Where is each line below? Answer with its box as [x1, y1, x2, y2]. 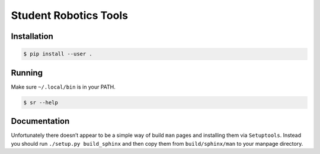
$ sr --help [23, 99, 59, 106]
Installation [11, 31, 53, 41]
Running [11, 68, 43, 78]
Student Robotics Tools [11, 9, 129, 22]
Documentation [11, 116, 70, 126]
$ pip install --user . [23, 51, 93, 57]
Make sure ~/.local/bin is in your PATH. [11, 83, 116, 90]
